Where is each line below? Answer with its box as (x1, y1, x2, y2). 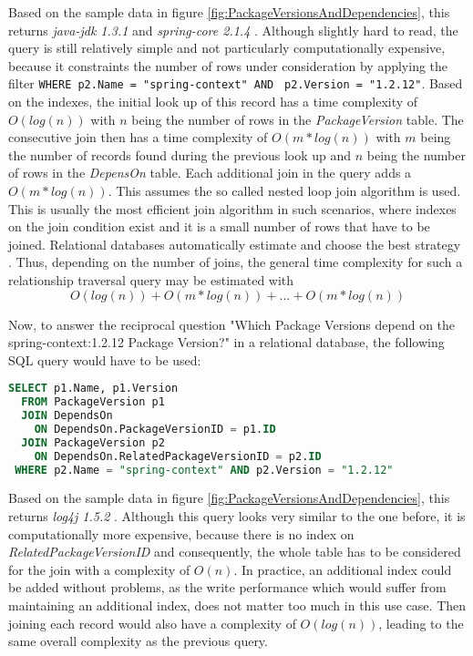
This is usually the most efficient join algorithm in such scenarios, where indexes (8, 199, 457, 218)
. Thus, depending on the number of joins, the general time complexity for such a (8, 252, 463, 272)
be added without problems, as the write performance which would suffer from (8, 578, 447, 597)
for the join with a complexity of (8, 559, 190, 579)
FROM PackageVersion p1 (21, 395, 165, 409)
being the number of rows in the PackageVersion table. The (131, 109, 464, 128)
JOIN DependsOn (21, 409, 113, 423)
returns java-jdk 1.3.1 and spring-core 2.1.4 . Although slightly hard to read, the (8, 20, 458, 39)
